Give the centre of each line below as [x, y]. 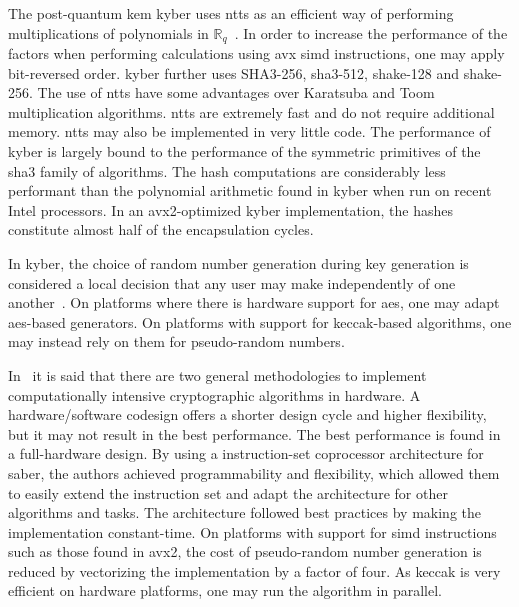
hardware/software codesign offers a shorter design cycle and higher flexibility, [247, 414]
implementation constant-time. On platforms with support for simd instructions [252, 531]
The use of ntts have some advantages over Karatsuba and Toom [236, 92]
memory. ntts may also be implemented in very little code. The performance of [249, 131]
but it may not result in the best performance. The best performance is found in [254, 433]
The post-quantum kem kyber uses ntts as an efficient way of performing [231, 13]
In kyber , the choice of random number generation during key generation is [238, 262]
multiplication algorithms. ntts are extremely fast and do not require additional [251, 111]
